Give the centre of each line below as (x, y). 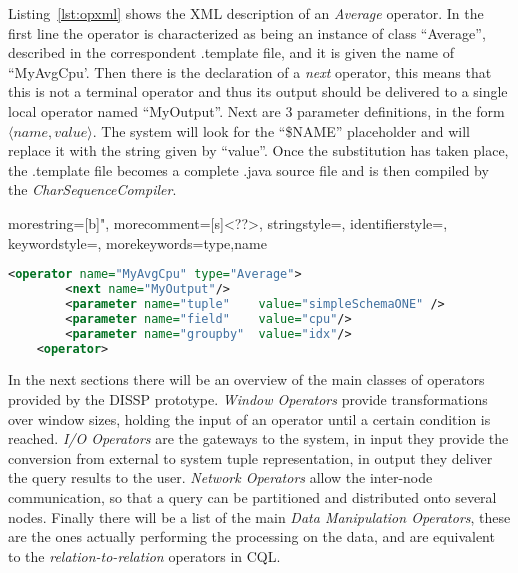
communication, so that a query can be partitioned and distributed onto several (252, 496)
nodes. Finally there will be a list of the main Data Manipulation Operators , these (259, 516)
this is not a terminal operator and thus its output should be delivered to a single (258, 91)
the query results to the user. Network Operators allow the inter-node (220, 477)
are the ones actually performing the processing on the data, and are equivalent (251, 536)
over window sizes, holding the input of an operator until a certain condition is (249, 418)
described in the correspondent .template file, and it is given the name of (231, 52)
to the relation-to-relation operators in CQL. (144, 555)
